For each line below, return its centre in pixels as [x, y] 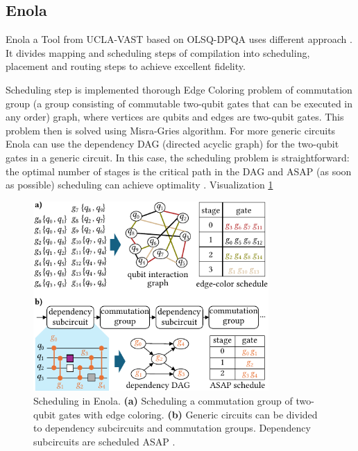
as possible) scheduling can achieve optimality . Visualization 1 [139, 185]
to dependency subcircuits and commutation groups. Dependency [172, 428]
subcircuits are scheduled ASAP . [104, 441]
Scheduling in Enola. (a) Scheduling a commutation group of [163, 400]
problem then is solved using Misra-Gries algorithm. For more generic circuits [171, 130]
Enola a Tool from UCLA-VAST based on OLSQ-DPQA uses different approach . [179, 39]
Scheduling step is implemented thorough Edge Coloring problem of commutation [179, 89]
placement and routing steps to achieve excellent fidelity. [126, 66]
